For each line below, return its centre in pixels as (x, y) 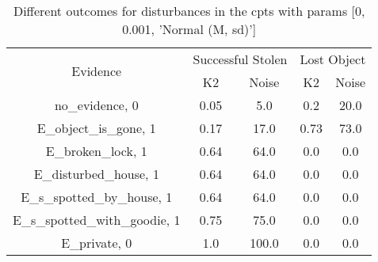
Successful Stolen (240, 59)
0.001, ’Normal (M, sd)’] (189, 29)
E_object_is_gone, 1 (96, 128)
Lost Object (333, 59)
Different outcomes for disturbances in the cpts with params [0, (189, 11)
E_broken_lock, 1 (96, 151)
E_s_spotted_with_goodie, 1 (97, 220)
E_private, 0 (97, 243)
